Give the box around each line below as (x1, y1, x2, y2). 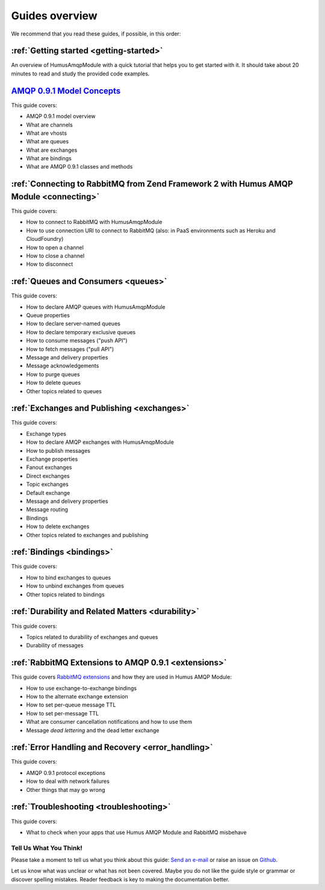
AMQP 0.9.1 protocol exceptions (26, 769, 105, 776)
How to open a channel (26, 244, 84, 251)
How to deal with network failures (26, 777, 110, 785)
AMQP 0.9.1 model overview (26, 113, 96, 120)
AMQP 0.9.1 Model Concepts (11, 86, 121, 96)
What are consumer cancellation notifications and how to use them (26, 718, 193, 726)
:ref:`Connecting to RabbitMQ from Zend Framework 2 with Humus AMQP (11, 179, 293, 189)
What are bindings (26, 155, 72, 162)
